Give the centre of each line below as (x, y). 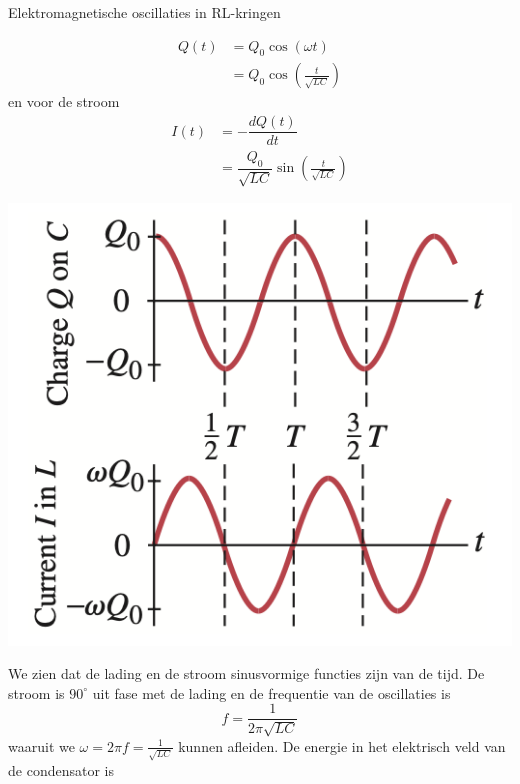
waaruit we (41, 745)
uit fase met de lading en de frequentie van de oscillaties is (271, 692)
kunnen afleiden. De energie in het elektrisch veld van (342, 745)
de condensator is (61, 769)
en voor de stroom (64, 101)
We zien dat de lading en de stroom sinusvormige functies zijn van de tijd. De (246, 673)
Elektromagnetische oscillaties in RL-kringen (144, 12)
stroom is (36, 692)
